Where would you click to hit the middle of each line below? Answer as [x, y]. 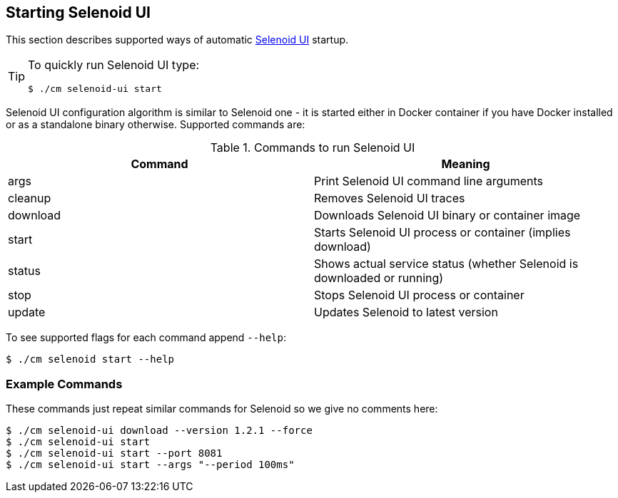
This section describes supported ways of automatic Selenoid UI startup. [177, 40]
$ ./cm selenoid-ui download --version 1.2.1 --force [159, 431]
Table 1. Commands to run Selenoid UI [313, 148]
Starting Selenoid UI [78, 12]
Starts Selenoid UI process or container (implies [442, 233]
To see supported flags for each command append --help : [146, 338]
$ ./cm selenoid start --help [90, 359]
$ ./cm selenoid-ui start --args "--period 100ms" [150, 465]
